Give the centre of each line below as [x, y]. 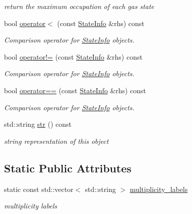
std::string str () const [38, 124]
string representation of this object [56, 141]
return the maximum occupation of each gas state [79, 6]
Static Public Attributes [68, 168]
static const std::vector [39, 189]
